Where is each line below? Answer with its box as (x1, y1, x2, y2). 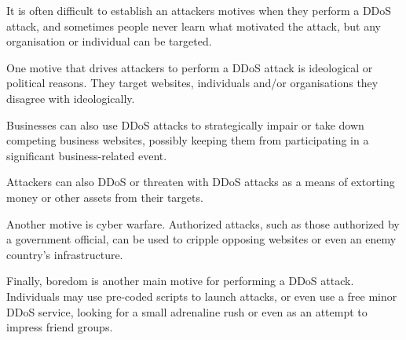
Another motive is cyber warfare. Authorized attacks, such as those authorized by (6, 215, 400, 232)
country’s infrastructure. (6, 246, 123, 262)
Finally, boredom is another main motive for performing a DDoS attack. (6, 272, 354, 289)
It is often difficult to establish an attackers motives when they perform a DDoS (6, 2, 392, 18)
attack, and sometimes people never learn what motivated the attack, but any (6, 17, 381, 34)
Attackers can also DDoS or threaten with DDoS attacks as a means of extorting (6, 174, 395, 190)
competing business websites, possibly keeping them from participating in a (6, 132, 369, 148)
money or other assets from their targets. (6, 188, 203, 205)
